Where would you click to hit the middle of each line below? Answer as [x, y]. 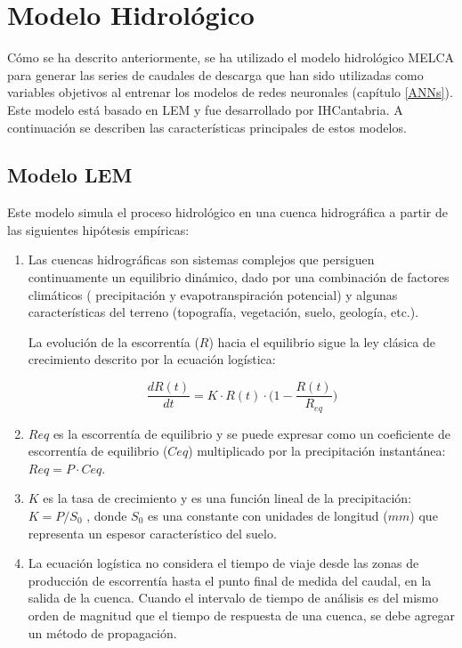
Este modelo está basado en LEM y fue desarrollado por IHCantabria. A [205, 109]
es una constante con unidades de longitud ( [268, 515]
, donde [107, 515]
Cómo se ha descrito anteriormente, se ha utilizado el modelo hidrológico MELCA [231, 57]
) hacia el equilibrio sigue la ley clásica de [322, 341]
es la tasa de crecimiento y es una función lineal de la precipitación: [227, 498]
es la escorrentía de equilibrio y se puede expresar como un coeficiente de [251, 433]
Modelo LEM [70, 175]
